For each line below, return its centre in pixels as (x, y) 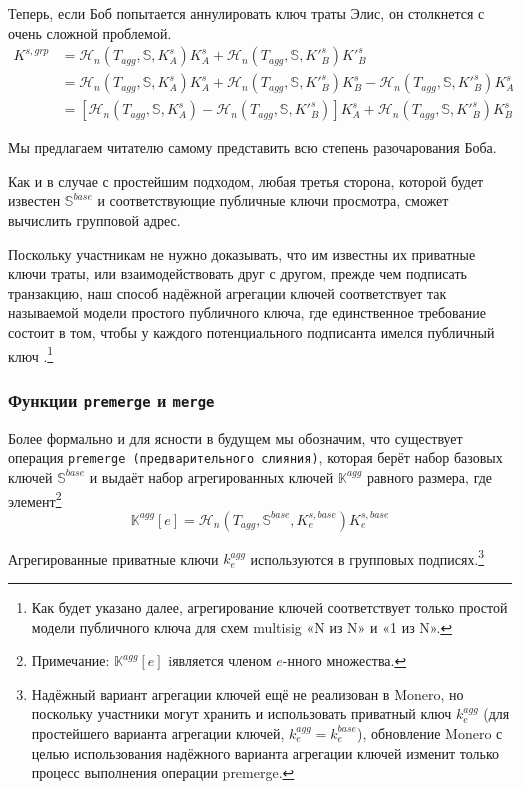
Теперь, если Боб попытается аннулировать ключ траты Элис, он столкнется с (246, 13)
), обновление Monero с (429, 732)
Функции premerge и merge (111, 399)
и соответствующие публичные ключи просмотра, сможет (273, 200)
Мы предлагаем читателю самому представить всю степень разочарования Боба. (252, 147)
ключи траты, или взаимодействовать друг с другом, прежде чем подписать (237, 273)
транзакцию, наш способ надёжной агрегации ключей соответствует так (227, 292)
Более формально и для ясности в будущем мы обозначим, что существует (235, 437)
